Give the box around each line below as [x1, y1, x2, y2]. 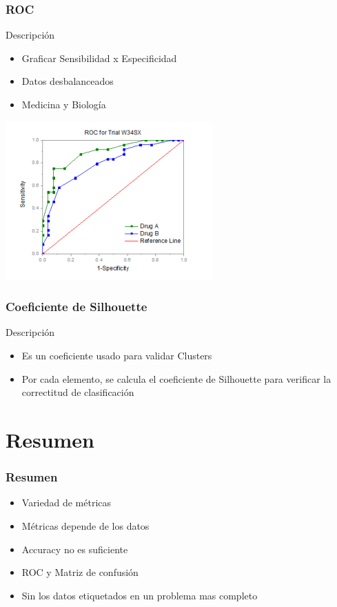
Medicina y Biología [21, 97, 106, 111]
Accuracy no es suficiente [21, 541, 128, 556]
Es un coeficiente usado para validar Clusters [21, 348, 212, 362]
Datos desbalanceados [21, 74, 114, 88]
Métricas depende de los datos [21, 518, 150, 533]
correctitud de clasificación [21, 385, 134, 399]
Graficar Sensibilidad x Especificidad [21, 50, 177, 65]
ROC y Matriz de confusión [21, 565, 139, 579]
